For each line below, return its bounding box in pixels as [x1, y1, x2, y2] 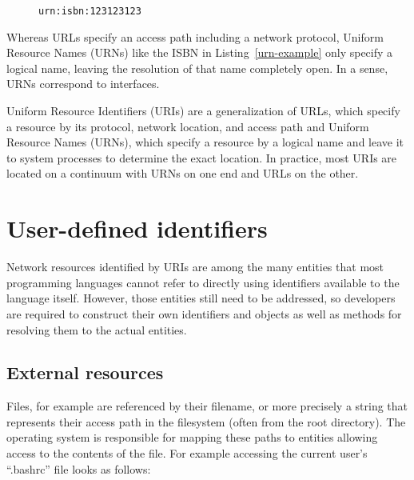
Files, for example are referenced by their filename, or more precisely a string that [6, 398, 408, 414]
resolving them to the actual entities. [6, 321, 187, 338]
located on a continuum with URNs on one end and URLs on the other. [6, 165, 359, 182]
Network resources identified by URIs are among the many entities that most [6, 258, 384, 275]
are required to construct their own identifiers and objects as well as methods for [6, 305, 402, 322]
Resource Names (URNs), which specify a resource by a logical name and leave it [6, 134, 404, 150]
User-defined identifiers [6, 212, 268, 245]
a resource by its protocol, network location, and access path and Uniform [6, 118, 369, 134]
